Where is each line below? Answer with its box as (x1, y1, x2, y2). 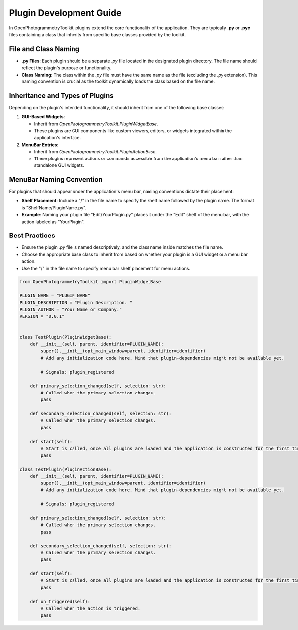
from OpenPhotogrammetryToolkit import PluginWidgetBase (19, 279, 161, 284)
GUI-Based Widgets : (21, 114, 65, 120)
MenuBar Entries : (21, 142, 59, 148)
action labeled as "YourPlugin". (21, 219, 85, 225)
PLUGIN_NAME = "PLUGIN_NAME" (19, 293, 91, 298)
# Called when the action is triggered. (40, 605, 141, 611)
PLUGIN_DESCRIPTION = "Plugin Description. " (19, 300, 133, 305)
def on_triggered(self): (30, 599, 91, 604)
